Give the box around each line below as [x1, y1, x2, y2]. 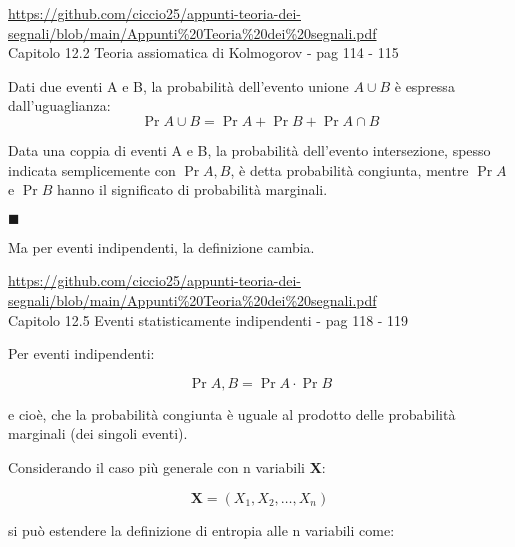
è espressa [394, 75, 455, 96]
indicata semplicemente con [8, 159, 176, 180]
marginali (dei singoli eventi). [8, 423, 188, 444]
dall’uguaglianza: [8, 95, 111, 116]
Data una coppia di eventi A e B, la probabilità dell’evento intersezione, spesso [8, 139, 491, 160]
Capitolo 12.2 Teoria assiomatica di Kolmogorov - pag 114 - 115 [8, 42, 399, 63]
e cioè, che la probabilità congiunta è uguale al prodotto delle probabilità [8, 403, 456, 424]
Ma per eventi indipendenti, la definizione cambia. [8, 236, 315, 257]
